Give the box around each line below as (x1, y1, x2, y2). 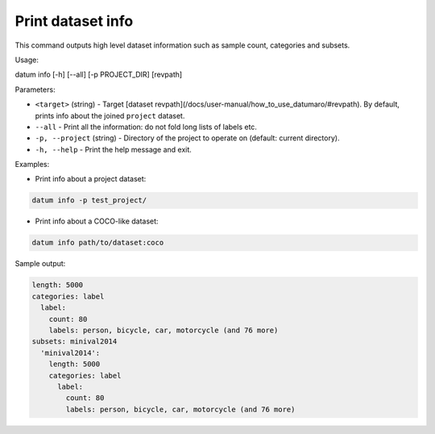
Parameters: (14, 85, 56, 94)
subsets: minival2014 (31, 337, 118, 346)
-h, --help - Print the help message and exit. (35, 144, 193, 154)
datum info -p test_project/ (31, 196, 147, 205)
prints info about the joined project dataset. (35, 111, 185, 120)
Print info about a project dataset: (35, 174, 147, 184)
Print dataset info (14, 12, 134, 30)
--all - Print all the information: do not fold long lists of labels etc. (35, 122, 258, 131)
